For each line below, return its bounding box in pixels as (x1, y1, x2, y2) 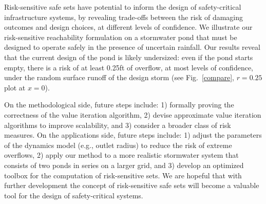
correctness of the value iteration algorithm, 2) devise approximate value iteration (4, 109, 261, 120)
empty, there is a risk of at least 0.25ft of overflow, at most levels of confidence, (4, 62, 254, 72)
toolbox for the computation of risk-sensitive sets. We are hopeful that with (4, 170, 242, 180)
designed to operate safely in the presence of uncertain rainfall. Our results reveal (4, 42, 260, 52)
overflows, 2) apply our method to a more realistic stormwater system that (4, 150, 239, 160)
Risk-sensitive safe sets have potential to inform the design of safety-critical (4, 2, 241, 12)
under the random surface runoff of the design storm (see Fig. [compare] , (4, 72, 234, 83)
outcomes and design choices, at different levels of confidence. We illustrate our (4, 22, 253, 32)
